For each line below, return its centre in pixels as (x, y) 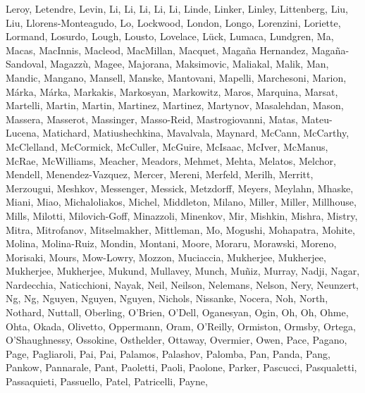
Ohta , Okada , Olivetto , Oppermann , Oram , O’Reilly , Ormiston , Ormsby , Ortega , (181, 326)
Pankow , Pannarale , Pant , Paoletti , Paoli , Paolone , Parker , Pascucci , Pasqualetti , (181, 367)
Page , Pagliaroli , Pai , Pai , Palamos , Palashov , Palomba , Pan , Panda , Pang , (168, 353)
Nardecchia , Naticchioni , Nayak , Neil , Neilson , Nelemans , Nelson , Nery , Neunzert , (182, 284)
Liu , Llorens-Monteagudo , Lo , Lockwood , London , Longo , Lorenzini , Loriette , (173, 22)
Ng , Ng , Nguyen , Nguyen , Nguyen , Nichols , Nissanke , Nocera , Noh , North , (167, 298)
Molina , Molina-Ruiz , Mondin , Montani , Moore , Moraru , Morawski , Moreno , (171, 243)
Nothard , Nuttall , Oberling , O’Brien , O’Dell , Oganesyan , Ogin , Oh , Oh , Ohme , (177, 312)
